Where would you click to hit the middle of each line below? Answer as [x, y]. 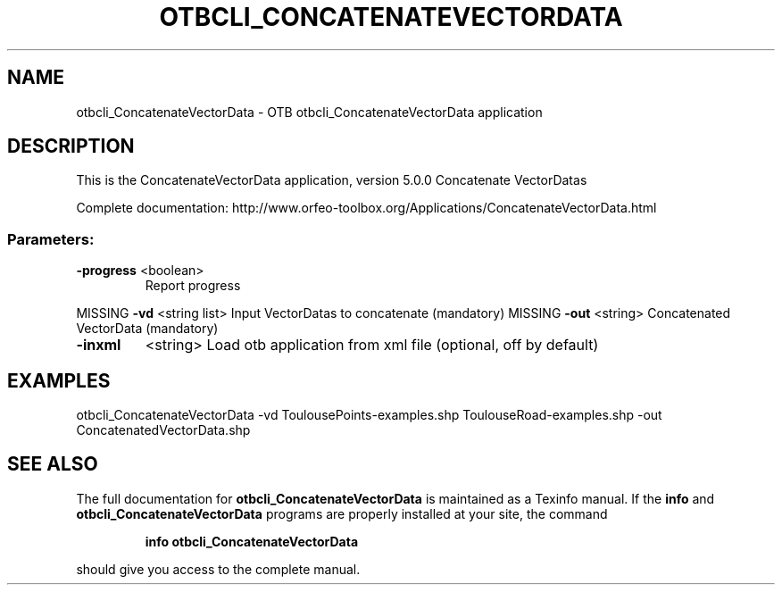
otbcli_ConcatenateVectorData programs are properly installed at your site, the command [342, 513]
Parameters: [51, 239]
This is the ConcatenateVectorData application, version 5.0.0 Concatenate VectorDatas [332, 180]
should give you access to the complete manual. [218, 569]
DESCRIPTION [71, 146]
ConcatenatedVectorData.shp [163, 430]
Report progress [193, 286]
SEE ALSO [53, 464]
